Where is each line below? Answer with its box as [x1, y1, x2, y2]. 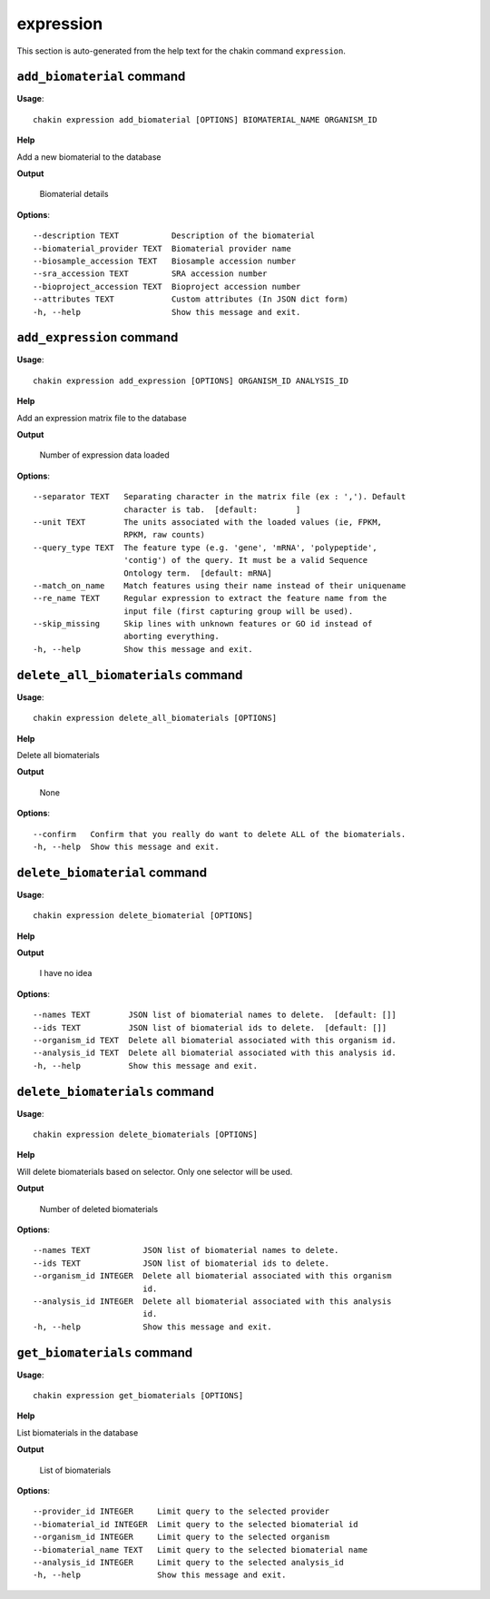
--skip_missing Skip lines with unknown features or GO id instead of [33, 618, 373, 629]
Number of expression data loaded [39, 449, 170, 460]
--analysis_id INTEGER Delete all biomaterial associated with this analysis [33, 1296, 392, 1307]
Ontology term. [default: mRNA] [123, 568, 272, 578]
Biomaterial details [39, 189, 109, 200]
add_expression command [16, 330, 179, 345]
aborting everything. [123, 631, 220, 642]
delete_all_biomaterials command [16, 667, 243, 683]
